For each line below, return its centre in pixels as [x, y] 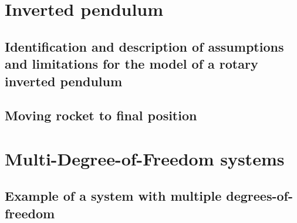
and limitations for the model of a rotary [131, 64]
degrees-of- [259, 196]
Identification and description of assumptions [144, 46]
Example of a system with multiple [113, 196]
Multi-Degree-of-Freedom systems [145, 158]
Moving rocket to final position [101, 115]
